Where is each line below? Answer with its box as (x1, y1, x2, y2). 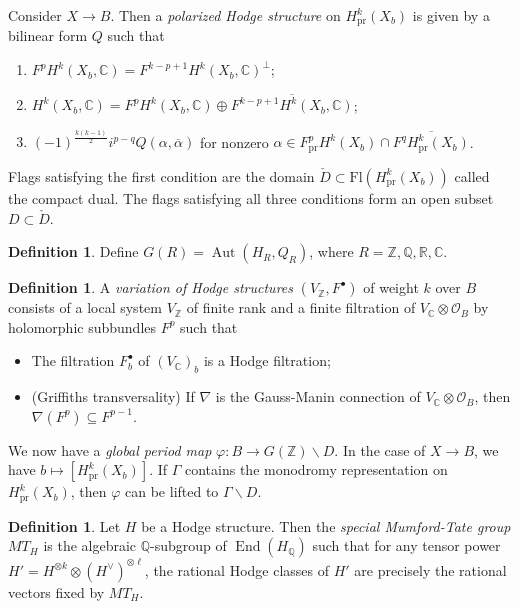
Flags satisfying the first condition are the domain (8, 165, 315, 186)
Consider (8, 5, 62, 25)
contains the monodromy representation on (184, 459, 448, 480)
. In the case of (334, 439, 426, 460)
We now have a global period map (8, 439, 212, 460)
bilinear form (8, 25, 88, 46)
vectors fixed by (8, 581, 105, 602)
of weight (363, 277, 419, 298)
